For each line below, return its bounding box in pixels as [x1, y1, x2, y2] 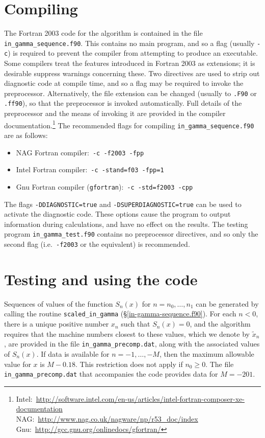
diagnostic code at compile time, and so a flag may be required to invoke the [4, 78, 244, 88]
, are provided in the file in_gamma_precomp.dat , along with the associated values [4, 338, 260, 349]
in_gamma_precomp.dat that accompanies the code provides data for [4, 368, 218, 379]
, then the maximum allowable [159, 348, 254, 359]
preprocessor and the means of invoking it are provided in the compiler [4, 108, 226, 119]
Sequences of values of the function [4, 298, 113, 309]
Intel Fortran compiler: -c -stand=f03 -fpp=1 [16, 164, 164, 175]
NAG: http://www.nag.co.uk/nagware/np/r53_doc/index [16, 413, 198, 424]
